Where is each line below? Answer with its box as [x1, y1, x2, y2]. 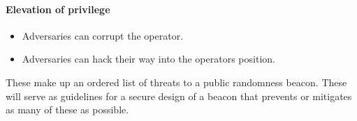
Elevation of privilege [6, 1, 110, 16]
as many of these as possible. [6, 102, 129, 117]
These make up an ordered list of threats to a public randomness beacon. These [6, 74, 347, 89]
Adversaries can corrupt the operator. [22, 28, 184, 42]
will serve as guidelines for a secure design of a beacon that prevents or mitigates [6, 88, 352, 103]
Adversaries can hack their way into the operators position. [22, 51, 275, 66]
